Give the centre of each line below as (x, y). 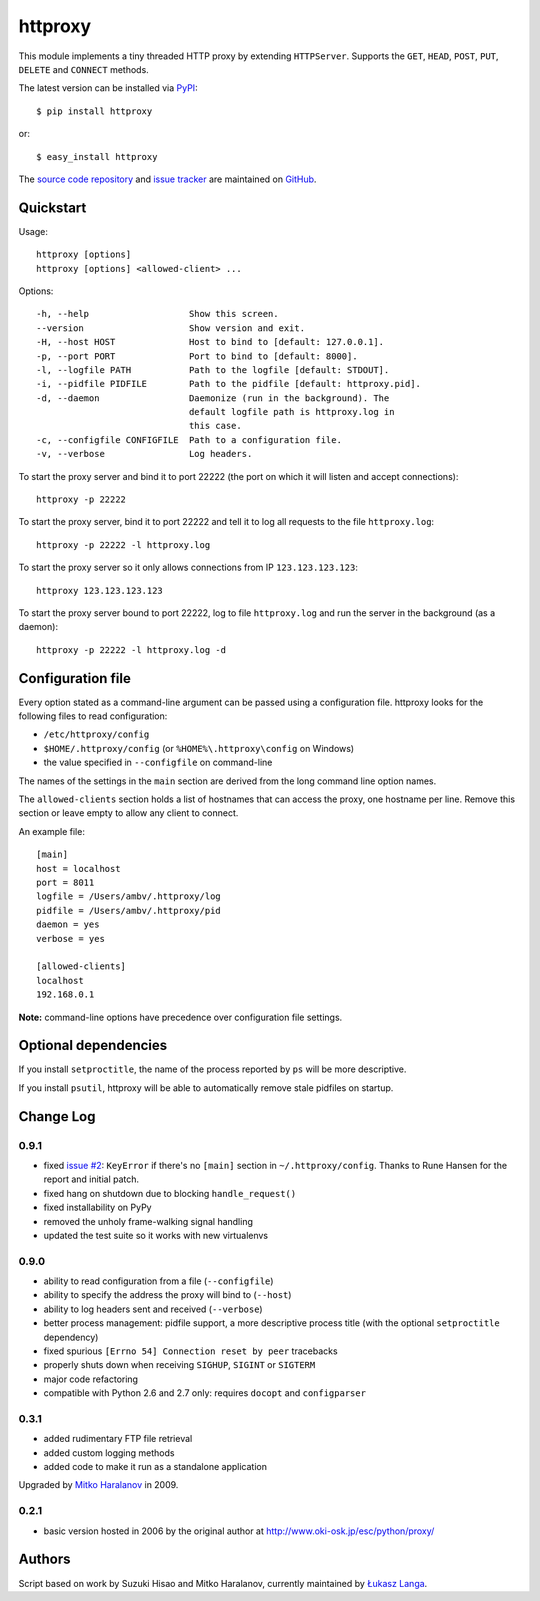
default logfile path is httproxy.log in (291, 412)
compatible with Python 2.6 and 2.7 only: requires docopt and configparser (205, 1393)
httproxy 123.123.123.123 (100, 590)
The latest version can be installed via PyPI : (108, 88)
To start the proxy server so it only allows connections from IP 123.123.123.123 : (188, 567)
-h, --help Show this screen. (157, 314)
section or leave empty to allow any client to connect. (128, 813)
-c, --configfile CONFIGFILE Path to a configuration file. (189, 439)
